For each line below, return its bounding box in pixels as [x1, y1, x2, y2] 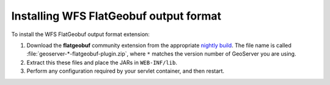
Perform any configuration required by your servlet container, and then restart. [26, 67, 225, 75]
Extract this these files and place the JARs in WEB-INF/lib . [26, 59, 177, 66]
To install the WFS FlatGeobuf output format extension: [11, 31, 150, 38]
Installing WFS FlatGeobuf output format [11, 9, 222, 23]
